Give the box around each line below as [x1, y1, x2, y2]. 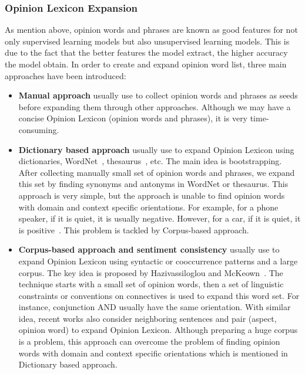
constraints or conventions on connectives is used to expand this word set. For [18, 289, 300, 301]
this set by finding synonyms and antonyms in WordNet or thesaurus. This [18, 178, 289, 190]
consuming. [18, 123, 59, 135]
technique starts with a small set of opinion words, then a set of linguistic [18, 278, 284, 290]
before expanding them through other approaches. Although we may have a [18, 100, 291, 113]
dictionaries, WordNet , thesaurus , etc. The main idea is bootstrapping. [18, 155, 282, 167]
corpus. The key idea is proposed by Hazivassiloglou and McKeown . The [18, 266, 283, 278]
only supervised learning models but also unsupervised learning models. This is [5, 35, 290, 47]
